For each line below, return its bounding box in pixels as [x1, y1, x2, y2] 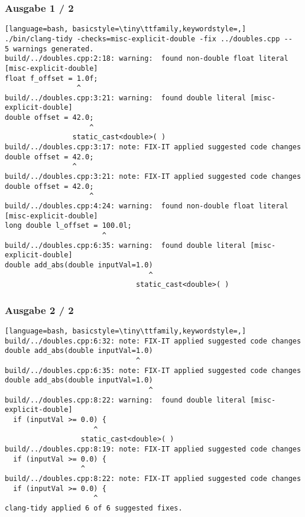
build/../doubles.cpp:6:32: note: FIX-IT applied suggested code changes [5, 336, 301, 345]
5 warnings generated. [5, 44, 94, 53]
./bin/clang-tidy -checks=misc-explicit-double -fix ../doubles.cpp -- [5, 34, 293, 43]
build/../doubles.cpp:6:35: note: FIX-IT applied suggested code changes [5, 366, 301, 375]
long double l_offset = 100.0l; [5, 221, 132, 230]
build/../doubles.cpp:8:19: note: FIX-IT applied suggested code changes [5, 445, 301, 454]
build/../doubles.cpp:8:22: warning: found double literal [5, 395, 246, 404]
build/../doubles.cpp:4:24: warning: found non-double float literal [5, 202, 288, 211]
